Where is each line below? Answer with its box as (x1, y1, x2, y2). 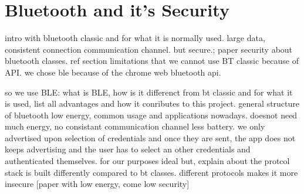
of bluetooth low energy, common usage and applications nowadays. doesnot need (5, 108, 298, 121)
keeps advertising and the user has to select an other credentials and (5, 143, 251, 155)
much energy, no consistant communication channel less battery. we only (5, 120, 265, 132)
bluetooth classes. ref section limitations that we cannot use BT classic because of (5, 55, 299, 67)
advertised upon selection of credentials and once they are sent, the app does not (5, 131, 296, 144)
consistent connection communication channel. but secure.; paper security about (5, 43, 293, 55)
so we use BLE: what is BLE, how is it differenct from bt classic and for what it (5, 86, 293, 98)
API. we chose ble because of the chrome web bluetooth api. (5, 66, 221, 78)
